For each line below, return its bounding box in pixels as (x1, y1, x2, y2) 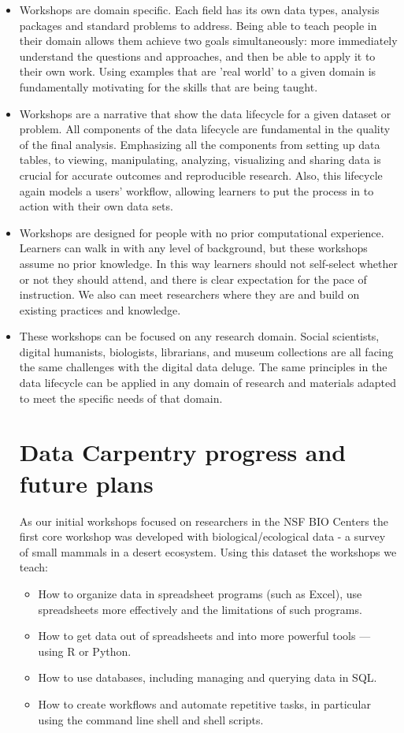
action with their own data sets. (19, 198, 173, 214)
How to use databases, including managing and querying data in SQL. (38, 669, 377, 686)
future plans (19, 467, 154, 499)
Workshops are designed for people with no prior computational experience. (19, 224, 384, 240)
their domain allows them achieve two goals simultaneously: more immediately (19, 32, 398, 49)
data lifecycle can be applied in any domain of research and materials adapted (19, 374, 397, 391)
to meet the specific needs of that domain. (19, 389, 223, 406)
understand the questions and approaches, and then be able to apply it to (19, 47, 376, 64)
